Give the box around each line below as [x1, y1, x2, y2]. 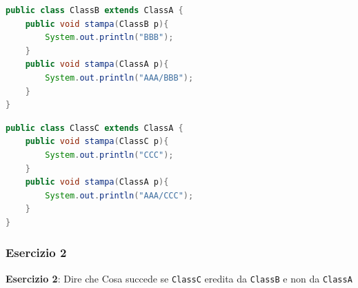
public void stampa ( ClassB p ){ [25, 19, 169, 29]
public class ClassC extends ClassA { [6, 123, 183, 133]
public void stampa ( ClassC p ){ [25, 136, 169, 147]
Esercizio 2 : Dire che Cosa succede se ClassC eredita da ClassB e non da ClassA [6, 271, 352, 285]
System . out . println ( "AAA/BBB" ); [45, 72, 194, 83]
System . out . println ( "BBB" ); [45, 32, 174, 43]
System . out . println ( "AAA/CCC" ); [45, 190, 194, 200]
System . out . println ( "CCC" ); [45, 150, 174, 160]
